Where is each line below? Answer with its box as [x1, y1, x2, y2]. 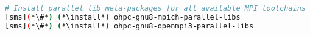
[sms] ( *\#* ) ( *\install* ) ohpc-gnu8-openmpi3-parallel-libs [5, 21, 254, 30]
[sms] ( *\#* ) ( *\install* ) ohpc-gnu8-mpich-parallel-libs [5, 12, 241, 21]
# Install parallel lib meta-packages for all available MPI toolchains [5, 4, 306, 12]
